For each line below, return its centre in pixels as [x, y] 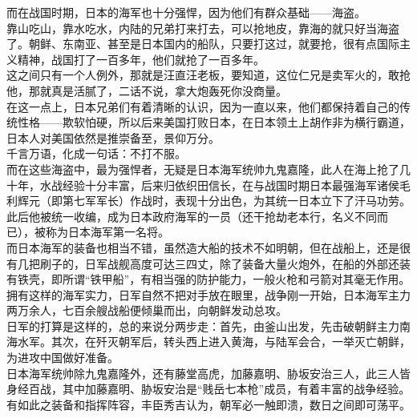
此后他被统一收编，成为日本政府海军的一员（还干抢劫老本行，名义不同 [192, 216]
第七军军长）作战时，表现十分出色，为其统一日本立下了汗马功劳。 [236, 201]
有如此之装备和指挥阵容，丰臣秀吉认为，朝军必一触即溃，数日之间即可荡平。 [208, 404]
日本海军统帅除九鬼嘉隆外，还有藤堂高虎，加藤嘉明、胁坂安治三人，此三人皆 [208, 373]
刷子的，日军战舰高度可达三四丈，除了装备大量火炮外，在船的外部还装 [225, 263]
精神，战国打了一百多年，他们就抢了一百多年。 [141, 59]
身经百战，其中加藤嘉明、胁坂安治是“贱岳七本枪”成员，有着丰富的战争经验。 [208, 389]
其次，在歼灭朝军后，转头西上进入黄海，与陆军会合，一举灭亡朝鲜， [231, 342]
